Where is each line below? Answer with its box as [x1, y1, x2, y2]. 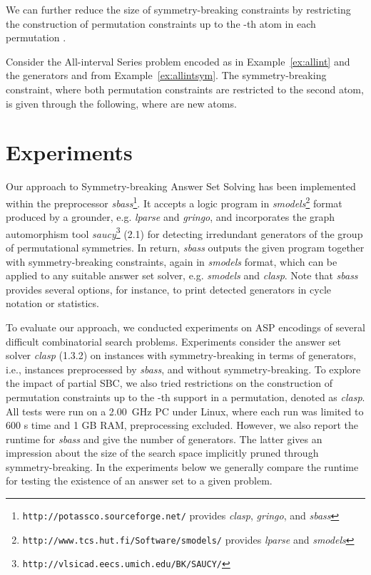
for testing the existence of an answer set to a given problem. [6, 473, 273, 488]
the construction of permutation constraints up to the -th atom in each [6, 16, 316, 31]
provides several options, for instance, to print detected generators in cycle [6, 281, 331, 296]
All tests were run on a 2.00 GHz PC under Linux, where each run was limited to [6, 403, 364, 418]
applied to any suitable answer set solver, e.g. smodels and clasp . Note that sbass [6, 268, 358, 283]
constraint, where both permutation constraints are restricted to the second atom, [6, 81, 364, 96]
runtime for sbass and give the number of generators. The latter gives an [6, 431, 322, 446]
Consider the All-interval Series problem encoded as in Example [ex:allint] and [6, 53, 350, 68]
